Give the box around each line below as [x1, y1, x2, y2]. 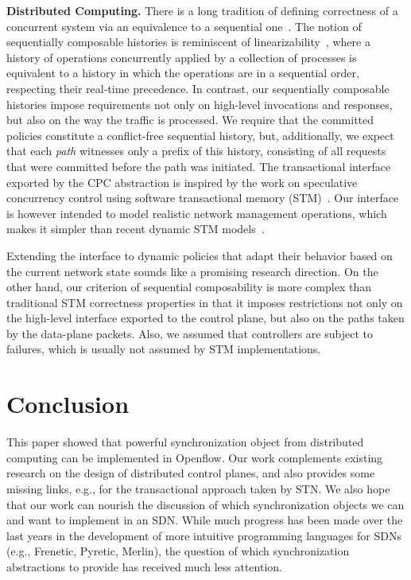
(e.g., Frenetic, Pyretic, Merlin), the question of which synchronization [6, 543, 350, 559]
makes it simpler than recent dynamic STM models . [6, 220, 265, 237]
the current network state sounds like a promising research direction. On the [6, 263, 378, 279]
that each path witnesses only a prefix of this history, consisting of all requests [6, 142, 386, 159]
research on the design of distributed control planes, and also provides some [6, 465, 375, 481]
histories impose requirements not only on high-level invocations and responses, [6, 95, 393, 112]
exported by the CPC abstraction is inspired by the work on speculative [6, 173, 358, 190]
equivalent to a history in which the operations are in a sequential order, [6, 64, 359, 81]
